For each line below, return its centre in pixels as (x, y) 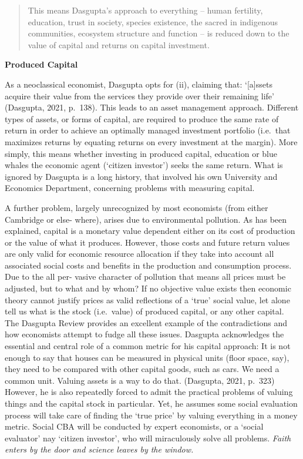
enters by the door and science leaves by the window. (99, 449)
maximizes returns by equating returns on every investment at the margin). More (151, 141)
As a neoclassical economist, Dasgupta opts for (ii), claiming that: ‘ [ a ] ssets (139, 84)
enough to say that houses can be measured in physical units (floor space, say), (147, 357)
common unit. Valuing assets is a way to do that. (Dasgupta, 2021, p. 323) (140, 380)
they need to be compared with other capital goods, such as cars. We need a (142, 369)
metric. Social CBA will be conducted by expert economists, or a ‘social (134, 426)
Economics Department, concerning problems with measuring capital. (130, 188)
